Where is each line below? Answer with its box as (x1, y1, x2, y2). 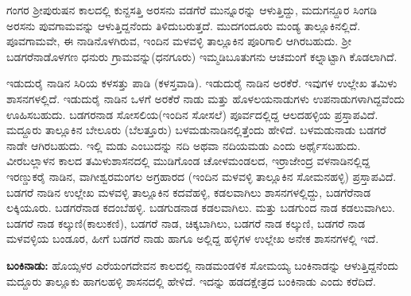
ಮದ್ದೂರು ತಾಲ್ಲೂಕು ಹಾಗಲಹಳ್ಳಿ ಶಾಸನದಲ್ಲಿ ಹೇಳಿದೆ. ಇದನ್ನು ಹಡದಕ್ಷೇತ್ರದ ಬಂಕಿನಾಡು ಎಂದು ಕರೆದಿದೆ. (6, 272, 376, 289)
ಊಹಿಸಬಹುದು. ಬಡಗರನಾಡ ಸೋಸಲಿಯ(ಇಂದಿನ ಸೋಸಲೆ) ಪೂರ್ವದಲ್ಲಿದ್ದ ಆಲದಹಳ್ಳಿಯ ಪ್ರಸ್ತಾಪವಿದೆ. (6, 106, 378, 122)
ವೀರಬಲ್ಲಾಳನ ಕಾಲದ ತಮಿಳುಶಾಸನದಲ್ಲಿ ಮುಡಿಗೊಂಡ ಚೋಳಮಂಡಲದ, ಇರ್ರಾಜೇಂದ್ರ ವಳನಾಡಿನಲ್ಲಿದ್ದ (6, 152, 370, 169)
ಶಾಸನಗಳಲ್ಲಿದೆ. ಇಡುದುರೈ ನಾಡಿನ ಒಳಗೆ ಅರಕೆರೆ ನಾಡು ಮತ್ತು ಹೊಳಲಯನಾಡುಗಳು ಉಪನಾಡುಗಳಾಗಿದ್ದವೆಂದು (6, 90, 405, 106)
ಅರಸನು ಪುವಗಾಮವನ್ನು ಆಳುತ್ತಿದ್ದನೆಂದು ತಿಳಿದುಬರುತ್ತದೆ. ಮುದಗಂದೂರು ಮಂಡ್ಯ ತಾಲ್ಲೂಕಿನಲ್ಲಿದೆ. (6, 17, 361, 33)
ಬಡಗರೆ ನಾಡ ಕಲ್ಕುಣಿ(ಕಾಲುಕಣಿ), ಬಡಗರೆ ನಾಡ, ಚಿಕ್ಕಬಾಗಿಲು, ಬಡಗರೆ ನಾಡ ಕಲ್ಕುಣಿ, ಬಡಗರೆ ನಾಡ (6, 214, 366, 231)
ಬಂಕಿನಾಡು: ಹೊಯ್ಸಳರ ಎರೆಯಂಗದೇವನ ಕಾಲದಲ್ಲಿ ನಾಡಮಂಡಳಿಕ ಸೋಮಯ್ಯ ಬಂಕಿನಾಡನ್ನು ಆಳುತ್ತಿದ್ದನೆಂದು (6, 256, 399, 273)
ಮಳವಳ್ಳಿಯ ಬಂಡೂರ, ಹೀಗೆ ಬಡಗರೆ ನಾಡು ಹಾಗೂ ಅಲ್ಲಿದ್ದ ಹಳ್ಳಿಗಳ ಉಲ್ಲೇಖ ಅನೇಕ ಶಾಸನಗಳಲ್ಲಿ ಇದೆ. (6, 230, 379, 247)
